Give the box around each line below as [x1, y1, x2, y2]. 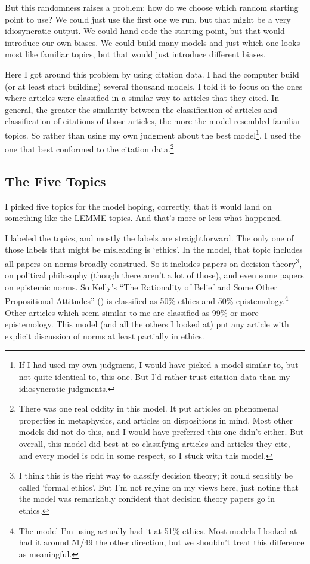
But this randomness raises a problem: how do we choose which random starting [5, 1, 299, 13]
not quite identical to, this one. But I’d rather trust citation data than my [18, 370, 290, 383]
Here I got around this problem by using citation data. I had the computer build [5, 68, 299, 80]
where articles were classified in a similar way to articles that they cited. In [5, 91, 280, 104]
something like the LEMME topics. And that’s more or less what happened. [5, 211, 283, 224]
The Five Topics [5, 171, 106, 190]
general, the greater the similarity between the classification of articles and [5, 103, 278, 115]
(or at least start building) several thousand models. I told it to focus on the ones [5, 79, 303, 92]
